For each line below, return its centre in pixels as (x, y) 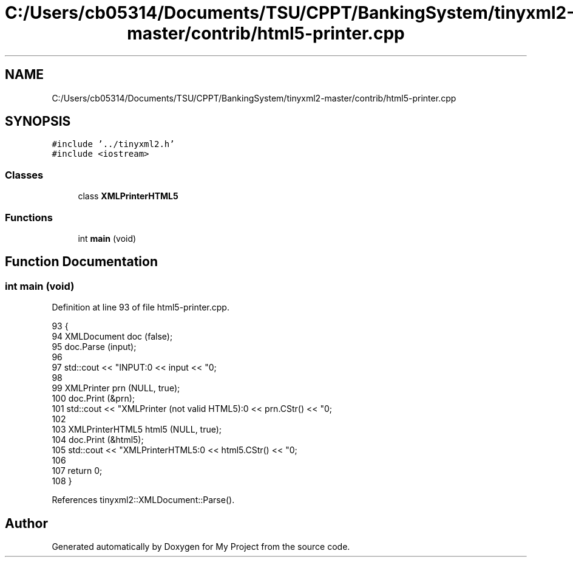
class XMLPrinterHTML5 (128, 196)
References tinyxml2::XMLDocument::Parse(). (143, 500)
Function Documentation (81, 262)
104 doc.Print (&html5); (98, 440)
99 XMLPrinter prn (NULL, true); (116, 388)
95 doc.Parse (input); (94, 347)
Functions (29, 217)
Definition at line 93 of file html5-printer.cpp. (141, 307)
